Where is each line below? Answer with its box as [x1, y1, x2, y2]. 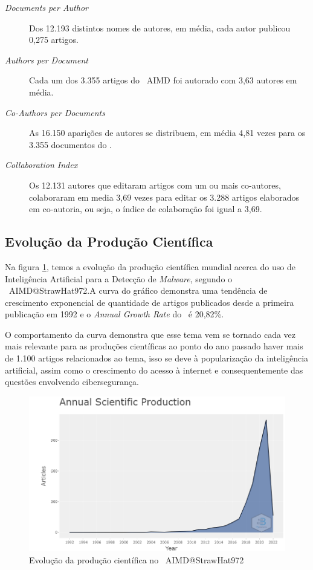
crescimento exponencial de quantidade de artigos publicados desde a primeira [5, 296, 294, 308]
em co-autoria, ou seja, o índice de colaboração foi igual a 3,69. [29, 202, 262, 215]
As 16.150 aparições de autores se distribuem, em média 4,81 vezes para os [29, 126, 306, 139]
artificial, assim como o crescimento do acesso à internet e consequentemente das [5, 363, 303, 376]
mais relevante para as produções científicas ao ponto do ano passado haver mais [5, 340, 303, 352]
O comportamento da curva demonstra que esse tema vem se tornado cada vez [5, 328, 296, 340]
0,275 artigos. [29, 33, 79, 46]
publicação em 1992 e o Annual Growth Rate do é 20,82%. [5, 308, 224, 320]
